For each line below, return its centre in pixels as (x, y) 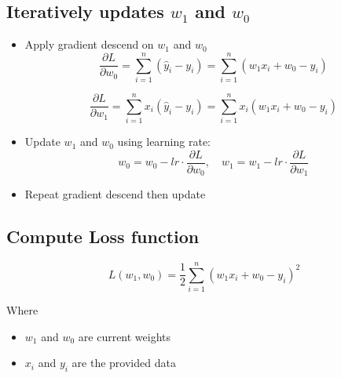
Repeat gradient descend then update (115, 194)
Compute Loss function (103, 236)
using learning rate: (164, 142)
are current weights (125, 336)
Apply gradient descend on (89, 44)
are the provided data (124, 363)
